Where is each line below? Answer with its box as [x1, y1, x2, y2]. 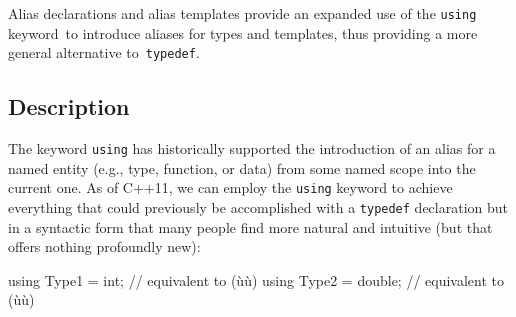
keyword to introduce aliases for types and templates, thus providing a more [8, 22, 478, 43]
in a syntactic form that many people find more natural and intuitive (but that [8, 216, 493, 237]
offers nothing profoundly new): [8, 236, 201, 257]
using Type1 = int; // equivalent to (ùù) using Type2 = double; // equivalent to [8, 269, 505, 290]
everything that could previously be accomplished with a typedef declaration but [8, 197, 508, 218]
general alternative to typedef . [8, 42, 200, 63]
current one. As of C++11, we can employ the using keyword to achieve [8, 177, 453, 198]
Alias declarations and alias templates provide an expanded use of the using [8, 3, 477, 23]
